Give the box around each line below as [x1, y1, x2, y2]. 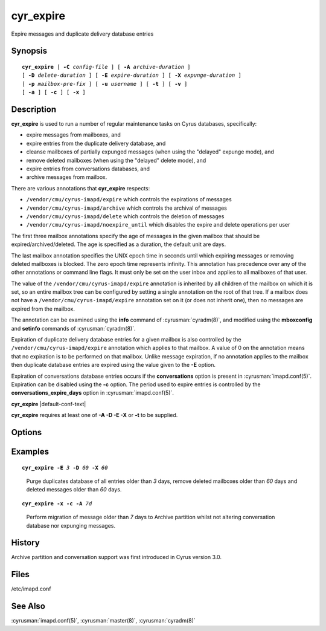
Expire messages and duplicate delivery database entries [11, 30, 154, 37]
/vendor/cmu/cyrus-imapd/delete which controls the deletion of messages [26, 212, 225, 220]
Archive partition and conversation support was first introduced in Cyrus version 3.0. [11, 554, 222, 561]
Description [11, 104, 57, 114]
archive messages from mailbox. [26, 173, 107, 181]
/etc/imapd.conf [11, 585, 51, 592]
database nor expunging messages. [26, 522, 116, 529]
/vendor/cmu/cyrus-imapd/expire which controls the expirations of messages [26, 196, 232, 203]
